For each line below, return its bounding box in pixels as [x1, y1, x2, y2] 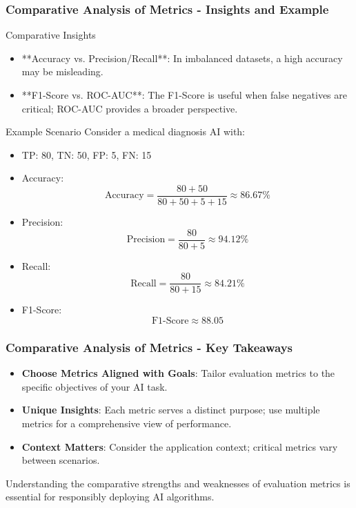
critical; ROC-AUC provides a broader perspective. [21, 101, 238, 115]
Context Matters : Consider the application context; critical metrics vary [21, 439, 338, 453]
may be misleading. [21, 64, 103, 79]
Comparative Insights [6, 28, 96, 42]
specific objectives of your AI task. [21, 379, 168, 393]
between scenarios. [21, 453, 100, 467]
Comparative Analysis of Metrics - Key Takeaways [6, 338, 293, 355]
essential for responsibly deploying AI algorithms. [6, 489, 215, 504]
